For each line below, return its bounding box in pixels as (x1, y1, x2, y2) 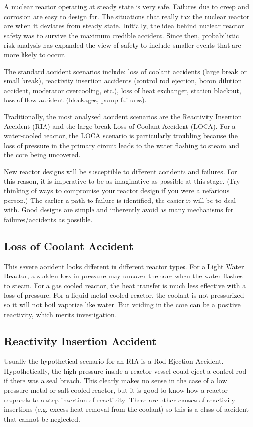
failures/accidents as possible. (4, 214, 92, 224)
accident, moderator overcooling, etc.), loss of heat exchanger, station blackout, (4, 85, 241, 95)
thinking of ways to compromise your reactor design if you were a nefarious (4, 185, 230, 196)
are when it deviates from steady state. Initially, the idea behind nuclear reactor (4, 21, 244, 31)
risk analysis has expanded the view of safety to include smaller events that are (4, 40, 241, 50)
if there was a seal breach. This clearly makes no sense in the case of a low (4, 375, 227, 385)
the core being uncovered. (4, 150, 81, 160)
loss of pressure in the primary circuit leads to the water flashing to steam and (4, 140, 240, 150)
